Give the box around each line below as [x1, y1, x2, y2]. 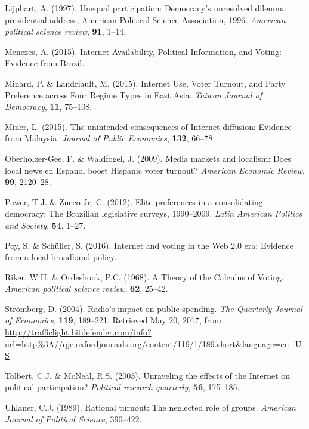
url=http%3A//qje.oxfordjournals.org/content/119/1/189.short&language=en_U [5, 337, 302, 350]
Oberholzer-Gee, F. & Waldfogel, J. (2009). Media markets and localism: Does [5, 152, 291, 164]
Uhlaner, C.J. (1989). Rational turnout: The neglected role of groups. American [5, 401, 296, 413]
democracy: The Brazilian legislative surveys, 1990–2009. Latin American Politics [5, 207, 302, 220]
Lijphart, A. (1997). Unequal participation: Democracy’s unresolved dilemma [5, 2, 286, 14]
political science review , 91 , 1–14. [5, 25, 126, 38]
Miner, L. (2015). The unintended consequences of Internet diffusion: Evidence [5, 120, 292, 132]
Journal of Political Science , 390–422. [5, 412, 142, 425]
